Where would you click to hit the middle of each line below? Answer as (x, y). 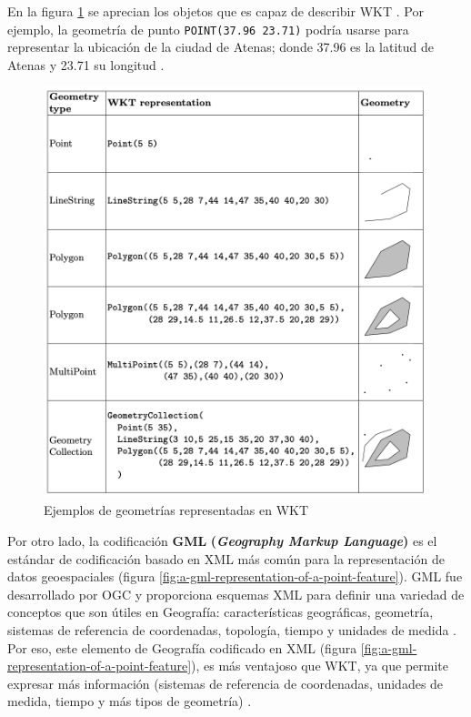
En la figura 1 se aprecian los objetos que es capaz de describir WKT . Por (215, 11)
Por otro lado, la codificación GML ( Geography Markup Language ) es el (222, 541)
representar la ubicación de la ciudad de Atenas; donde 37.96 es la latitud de (220, 47)
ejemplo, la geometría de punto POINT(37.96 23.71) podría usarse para (208, 29)
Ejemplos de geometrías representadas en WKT (176, 510)
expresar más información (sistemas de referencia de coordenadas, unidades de (225, 683)
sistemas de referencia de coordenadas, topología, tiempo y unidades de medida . (232, 630)
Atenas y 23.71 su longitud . (86, 64)
